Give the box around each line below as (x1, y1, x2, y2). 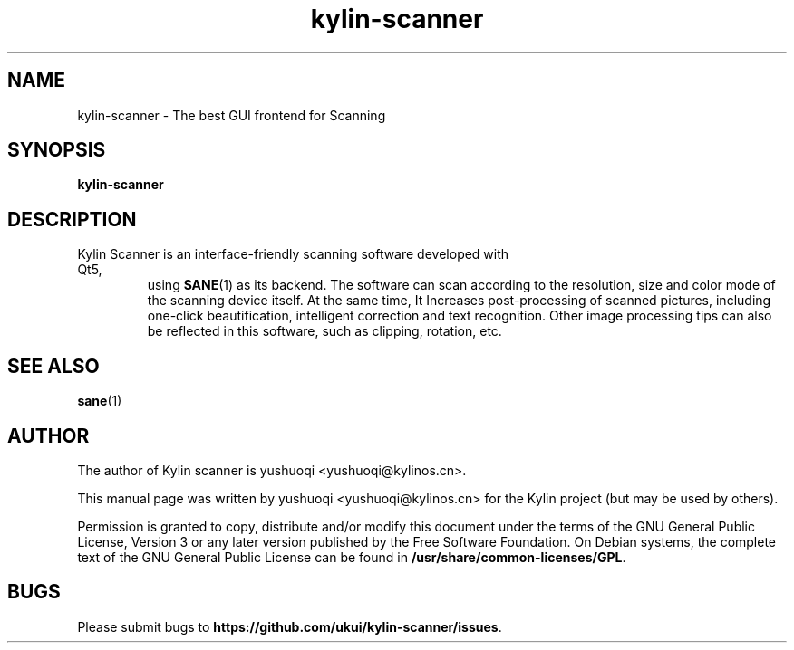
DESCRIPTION (7, 207, 137, 231)
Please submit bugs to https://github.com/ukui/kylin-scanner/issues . (77, 618, 502, 635)
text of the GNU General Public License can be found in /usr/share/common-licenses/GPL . (77, 549, 626, 565)
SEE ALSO (7, 354, 100, 378)
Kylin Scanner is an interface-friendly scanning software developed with (77, 246, 509, 263)
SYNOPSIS (7, 139, 106, 162)
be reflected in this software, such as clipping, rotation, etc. (147, 323, 502, 339)
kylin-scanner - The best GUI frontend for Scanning (77, 107, 386, 123)
